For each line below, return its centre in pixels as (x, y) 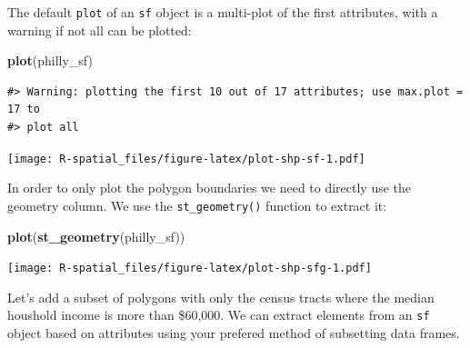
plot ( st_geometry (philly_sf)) (96, 236)
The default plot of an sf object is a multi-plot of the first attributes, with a (223, 12)
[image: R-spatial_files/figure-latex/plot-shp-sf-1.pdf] (186, 159)
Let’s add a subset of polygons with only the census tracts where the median (221, 297)
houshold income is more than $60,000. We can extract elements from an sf (219, 315)
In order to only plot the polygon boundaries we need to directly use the (210, 188)
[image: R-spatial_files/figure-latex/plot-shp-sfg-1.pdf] (190, 268)
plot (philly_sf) (50, 60)
